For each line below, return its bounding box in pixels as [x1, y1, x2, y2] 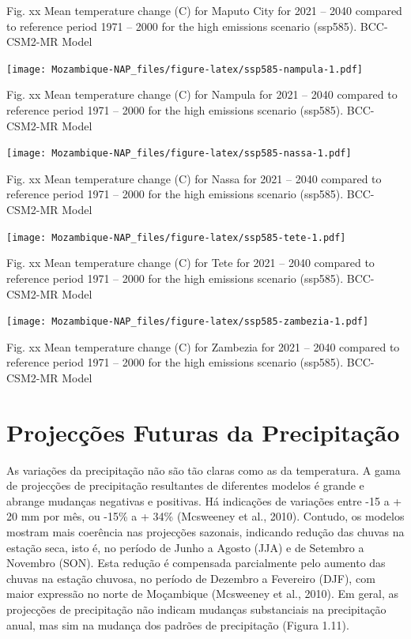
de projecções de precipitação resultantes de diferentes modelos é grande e [6, 477, 364, 494]
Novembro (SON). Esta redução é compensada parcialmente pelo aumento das [6, 554, 386, 571]
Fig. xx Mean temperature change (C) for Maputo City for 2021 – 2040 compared [6, 2, 402, 18]
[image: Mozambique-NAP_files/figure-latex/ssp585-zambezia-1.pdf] [6, 316, 369, 328]
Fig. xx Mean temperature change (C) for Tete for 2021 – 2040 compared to [6, 254, 375, 271]
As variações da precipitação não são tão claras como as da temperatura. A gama [6, 461, 401, 478]
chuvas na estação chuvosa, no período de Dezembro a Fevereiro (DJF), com [6, 569, 375, 586]
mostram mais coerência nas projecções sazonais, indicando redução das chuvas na [6, 524, 405, 540]
